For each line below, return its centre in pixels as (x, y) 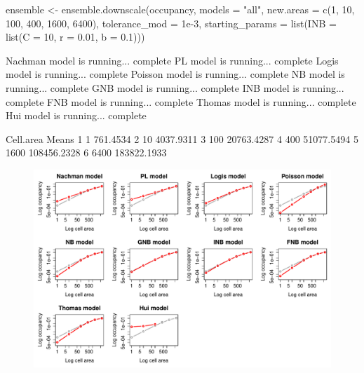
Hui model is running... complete (76, 115)
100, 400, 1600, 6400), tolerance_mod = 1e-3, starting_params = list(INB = (171, 23)
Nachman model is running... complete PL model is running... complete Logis (172, 60)
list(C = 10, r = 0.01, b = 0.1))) (75, 37)
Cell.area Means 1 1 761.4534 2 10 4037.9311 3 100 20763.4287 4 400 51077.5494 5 (182, 138)
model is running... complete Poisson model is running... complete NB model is (175, 74)
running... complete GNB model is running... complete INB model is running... (175, 87)
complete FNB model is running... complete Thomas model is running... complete (181, 101)
